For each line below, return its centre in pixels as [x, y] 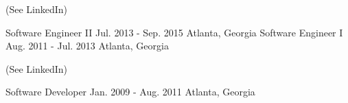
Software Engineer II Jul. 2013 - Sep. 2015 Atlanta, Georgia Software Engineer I [174, 32]
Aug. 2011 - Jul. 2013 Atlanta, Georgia [87, 46]
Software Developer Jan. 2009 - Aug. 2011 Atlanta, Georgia [130, 92]
